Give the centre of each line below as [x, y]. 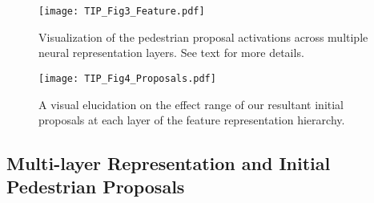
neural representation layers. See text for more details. [171, 53]
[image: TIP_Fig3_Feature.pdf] [122, 11]
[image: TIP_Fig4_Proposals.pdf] [127, 78]
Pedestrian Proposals [96, 187]
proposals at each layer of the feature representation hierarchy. [192, 120]
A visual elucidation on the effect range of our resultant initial [191, 104]
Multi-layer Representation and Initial [169, 163]
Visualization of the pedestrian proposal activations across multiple [203, 37]
